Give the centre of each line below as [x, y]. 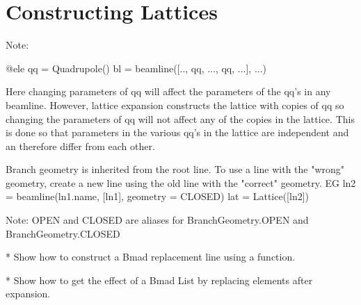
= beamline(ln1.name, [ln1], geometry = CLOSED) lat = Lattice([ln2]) [158, 196]
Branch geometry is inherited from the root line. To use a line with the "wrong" [175, 169]
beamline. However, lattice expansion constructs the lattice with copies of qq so [175, 105]
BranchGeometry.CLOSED [63, 233]
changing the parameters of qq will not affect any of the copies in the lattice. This [180, 118]
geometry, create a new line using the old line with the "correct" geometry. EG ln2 [181, 182]
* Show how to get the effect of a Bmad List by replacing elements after [159, 280]
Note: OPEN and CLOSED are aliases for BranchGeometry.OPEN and [157, 220]
